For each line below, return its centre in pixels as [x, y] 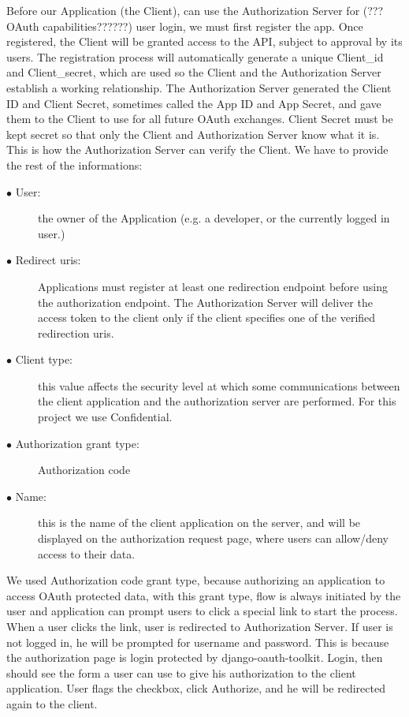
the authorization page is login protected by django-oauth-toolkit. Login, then [195, 657]
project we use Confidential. [105, 417]
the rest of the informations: [74, 164]
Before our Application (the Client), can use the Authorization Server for [183, 10]
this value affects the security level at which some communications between [219, 385]
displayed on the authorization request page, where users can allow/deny [213, 538]
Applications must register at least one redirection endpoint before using [213, 286]
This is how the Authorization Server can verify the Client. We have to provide [197, 149]
